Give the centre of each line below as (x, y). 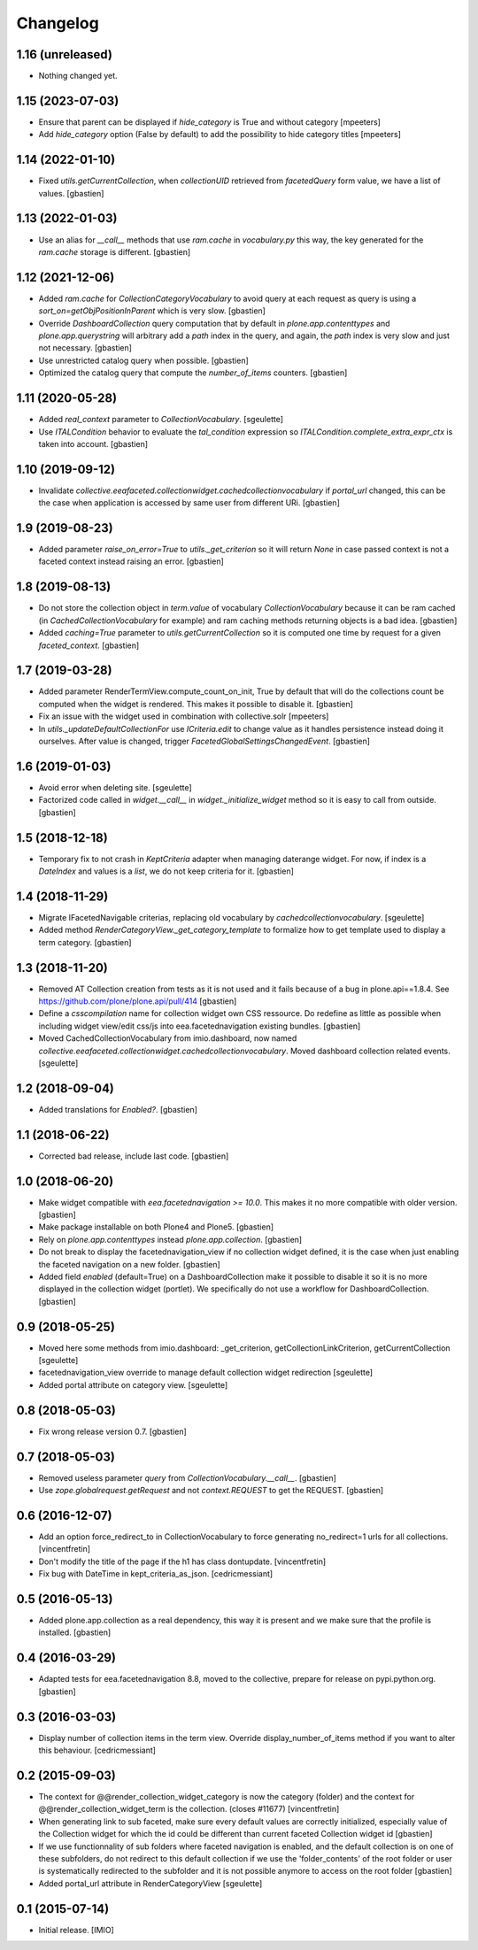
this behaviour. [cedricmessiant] (97, 1750)
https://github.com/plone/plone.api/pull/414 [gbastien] (138, 1001)
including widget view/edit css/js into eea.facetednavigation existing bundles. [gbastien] (200, 1026)
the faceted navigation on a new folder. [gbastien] (129, 1264)
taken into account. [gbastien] (93, 443)
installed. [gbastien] (75, 1632)
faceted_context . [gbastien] (89, 645)
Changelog (58, 23)
